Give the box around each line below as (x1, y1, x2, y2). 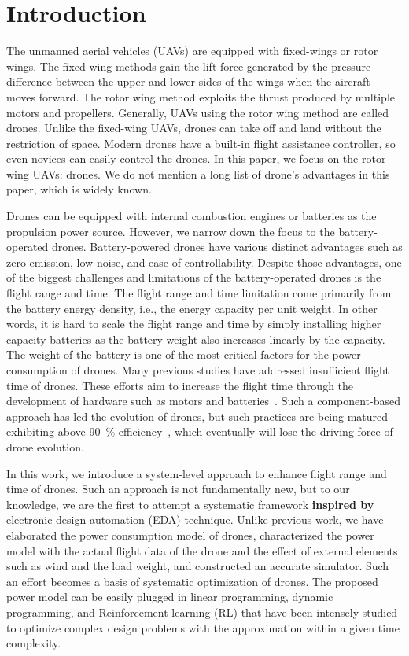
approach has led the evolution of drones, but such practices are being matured (6, 407, 389, 424)
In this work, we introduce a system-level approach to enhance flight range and (6, 465, 387, 481)
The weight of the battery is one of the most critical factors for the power (6, 346, 361, 363)
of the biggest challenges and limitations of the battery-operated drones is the (6, 269, 381, 286)
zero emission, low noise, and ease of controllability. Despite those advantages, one (6, 253, 402, 270)
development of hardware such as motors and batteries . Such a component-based (6, 392, 401, 409)
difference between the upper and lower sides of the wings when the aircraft (6, 73, 370, 90)
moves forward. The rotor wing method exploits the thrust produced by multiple (6, 88, 395, 105)
